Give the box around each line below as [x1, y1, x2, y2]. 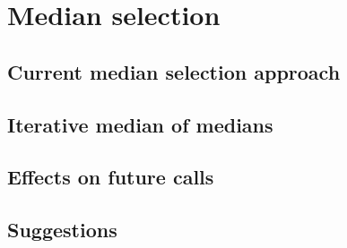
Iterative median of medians [7, 110, 273, 138]
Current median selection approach [7, 57, 341, 85]
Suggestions [7, 216, 117, 244]
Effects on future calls [7, 163, 214, 191]
